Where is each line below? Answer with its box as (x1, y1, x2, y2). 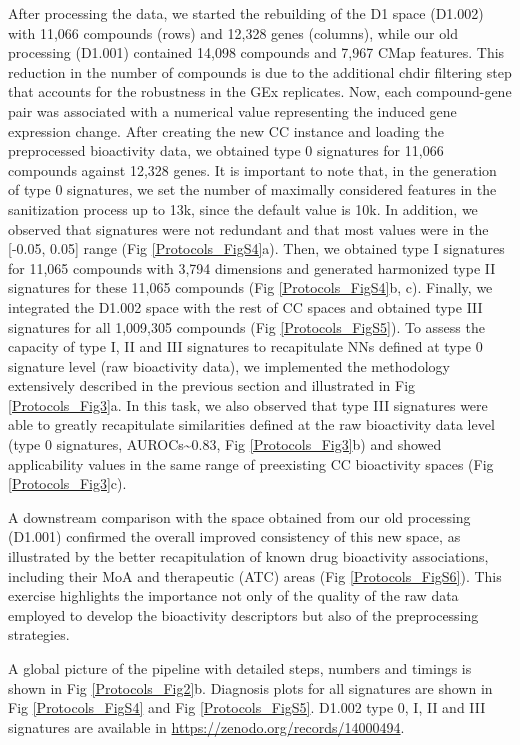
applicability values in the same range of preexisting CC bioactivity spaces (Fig (8, 453, 494, 474)
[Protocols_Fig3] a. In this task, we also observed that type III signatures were (8, 394, 488, 415)
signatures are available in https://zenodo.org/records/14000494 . (8, 716, 405, 737)
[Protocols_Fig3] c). (8, 473, 127, 494)
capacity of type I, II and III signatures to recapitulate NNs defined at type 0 (8, 336, 483, 357)
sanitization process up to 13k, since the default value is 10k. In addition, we (8, 198, 478, 219)
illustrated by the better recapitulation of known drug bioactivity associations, (8, 546, 489, 567)
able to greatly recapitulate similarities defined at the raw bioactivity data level (8, 414, 495, 435)
